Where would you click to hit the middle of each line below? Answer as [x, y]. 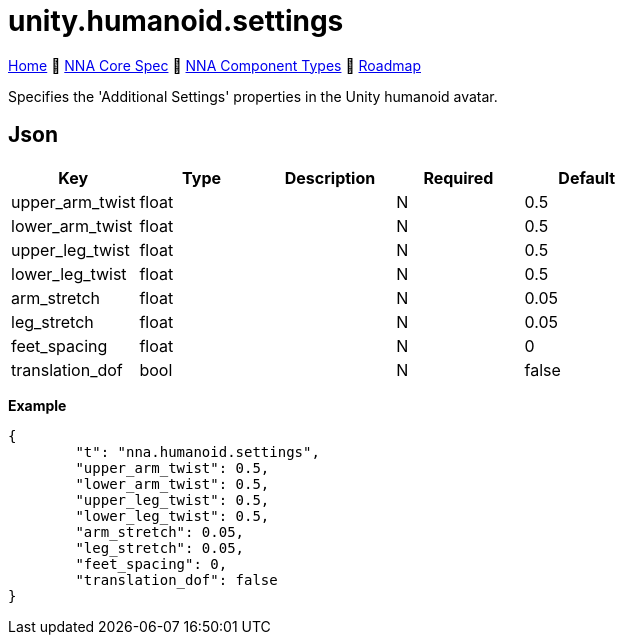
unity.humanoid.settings [176, 21]
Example [37, 405]
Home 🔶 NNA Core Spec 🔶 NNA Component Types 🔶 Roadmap [214, 65]
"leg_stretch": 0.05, [160, 547]
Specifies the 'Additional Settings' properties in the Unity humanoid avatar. [253, 96]
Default [587, 177]
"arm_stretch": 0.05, [160, 531]
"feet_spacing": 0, [151, 563]
